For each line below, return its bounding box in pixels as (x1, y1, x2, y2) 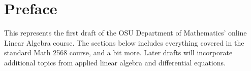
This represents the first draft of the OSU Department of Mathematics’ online (4, 27, 247, 38)
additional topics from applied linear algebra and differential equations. (4, 57, 226, 67)
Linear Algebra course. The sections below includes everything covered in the (4, 37, 244, 48)
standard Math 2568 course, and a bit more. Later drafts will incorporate (4, 47, 233, 58)
